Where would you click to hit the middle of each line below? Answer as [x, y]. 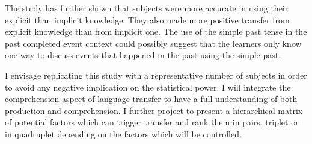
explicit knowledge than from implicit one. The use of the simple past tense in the [156, 31]
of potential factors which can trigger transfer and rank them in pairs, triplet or [152, 122]
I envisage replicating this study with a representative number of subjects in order [156, 75]
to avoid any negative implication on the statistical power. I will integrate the [148, 87]
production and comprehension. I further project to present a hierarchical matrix [154, 110]
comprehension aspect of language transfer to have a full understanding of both [151, 99]
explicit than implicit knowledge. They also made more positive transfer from [147, 19]
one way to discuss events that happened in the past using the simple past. [143, 55]
